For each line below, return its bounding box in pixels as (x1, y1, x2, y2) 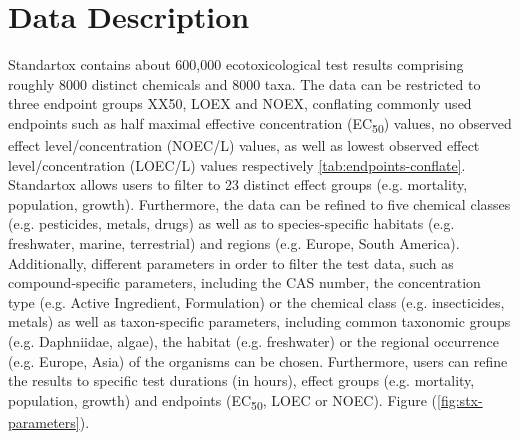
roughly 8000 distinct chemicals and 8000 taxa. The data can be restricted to (8, 73, 481, 94)
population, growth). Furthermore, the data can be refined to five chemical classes (8, 193, 511, 214)
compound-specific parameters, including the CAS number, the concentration (8, 272, 481, 293)
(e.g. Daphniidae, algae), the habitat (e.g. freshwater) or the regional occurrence (8, 330, 499, 351)
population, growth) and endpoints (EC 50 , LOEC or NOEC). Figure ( (8, 389, 438, 413)
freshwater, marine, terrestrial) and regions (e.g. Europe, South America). (8, 233, 460, 253)
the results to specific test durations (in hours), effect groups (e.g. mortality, (8, 370, 475, 391)
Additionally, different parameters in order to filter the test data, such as (8, 252, 454, 273)
